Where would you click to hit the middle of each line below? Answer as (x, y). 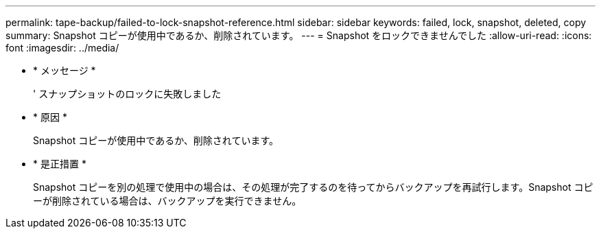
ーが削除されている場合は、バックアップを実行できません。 (167, 201)
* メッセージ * (64, 70)
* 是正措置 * (60, 164)
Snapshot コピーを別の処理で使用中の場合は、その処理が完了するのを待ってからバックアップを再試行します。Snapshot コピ (313, 187)
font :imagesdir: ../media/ (62, 48)
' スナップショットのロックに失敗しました (127, 94)
